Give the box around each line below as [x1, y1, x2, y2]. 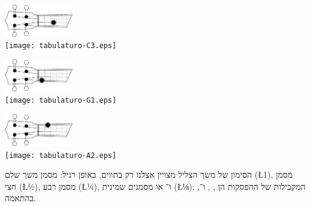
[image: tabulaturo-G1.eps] [5, 96, 117, 105]
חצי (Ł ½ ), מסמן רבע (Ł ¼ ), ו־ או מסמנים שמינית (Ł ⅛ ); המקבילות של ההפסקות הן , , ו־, [5, 180, 306, 192]
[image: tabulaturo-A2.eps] [5, 151, 117, 160]
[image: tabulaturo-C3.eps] [5, 41, 117, 50]
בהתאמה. [5, 192, 36, 204]
